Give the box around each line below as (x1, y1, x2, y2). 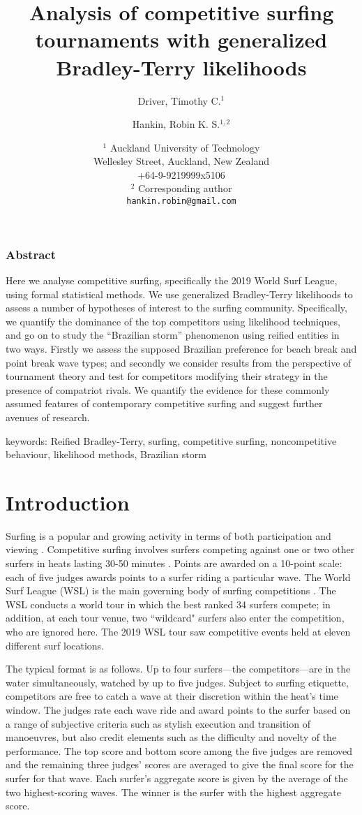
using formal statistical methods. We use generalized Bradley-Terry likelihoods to (6, 286, 353, 301)
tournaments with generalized (35, 25, 328, 54)
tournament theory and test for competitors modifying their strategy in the (6, 369, 328, 383)
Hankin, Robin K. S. (132, 117, 220, 131)
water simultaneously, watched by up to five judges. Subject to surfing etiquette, (6, 675, 349, 689)
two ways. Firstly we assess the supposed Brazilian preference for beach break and (6, 341, 357, 355)
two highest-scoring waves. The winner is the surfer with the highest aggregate (6, 784, 341, 799)
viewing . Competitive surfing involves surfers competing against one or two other (6, 542, 355, 557)
